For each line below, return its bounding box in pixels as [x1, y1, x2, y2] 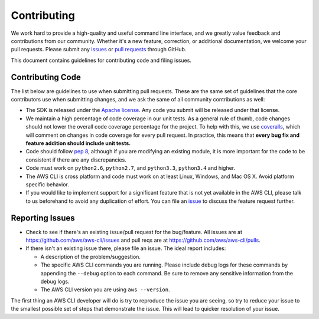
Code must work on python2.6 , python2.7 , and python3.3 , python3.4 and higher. [25, 165, 236, 172]
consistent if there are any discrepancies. [25, 156, 126, 163]
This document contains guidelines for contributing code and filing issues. [11, 57, 192, 64]
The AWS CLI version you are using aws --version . [40, 286, 170, 293]
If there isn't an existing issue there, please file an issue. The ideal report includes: [25, 245, 226, 252]
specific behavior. [25, 180, 69, 188]
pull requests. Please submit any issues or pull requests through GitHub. [11, 46, 187, 53]
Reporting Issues [11, 213, 75, 223]
